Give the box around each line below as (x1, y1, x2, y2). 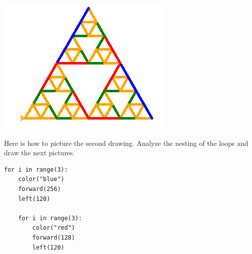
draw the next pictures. (4, 147, 75, 158)
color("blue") (18, 176, 64, 183)
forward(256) (18, 185, 61, 192)
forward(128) (32, 234, 75, 241)
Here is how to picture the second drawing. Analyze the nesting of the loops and (4, 137, 249, 148)
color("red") (32, 224, 75, 232)
